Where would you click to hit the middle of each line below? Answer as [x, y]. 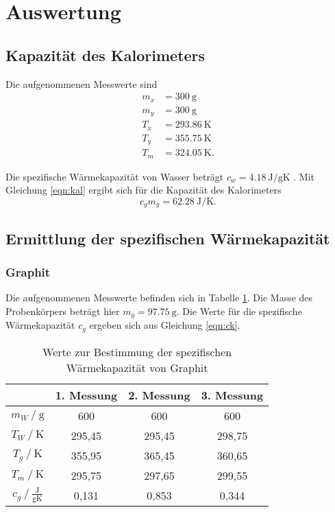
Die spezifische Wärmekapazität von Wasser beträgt [115, 176]
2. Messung [159, 395]
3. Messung [232, 395]
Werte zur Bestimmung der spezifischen [137, 351]
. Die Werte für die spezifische [239, 311]
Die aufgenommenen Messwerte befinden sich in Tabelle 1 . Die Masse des [159, 298]
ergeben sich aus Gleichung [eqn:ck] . [165, 325]
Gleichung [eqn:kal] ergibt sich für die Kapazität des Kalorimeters [144, 190]
